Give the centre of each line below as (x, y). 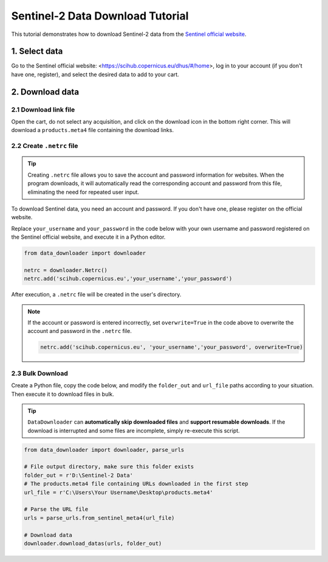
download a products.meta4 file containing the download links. (93, 130)
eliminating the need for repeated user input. (84, 192)
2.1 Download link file (43, 110)
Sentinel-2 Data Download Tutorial (100, 16)
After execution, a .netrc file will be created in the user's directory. (96, 295)
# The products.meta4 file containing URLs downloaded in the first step (136, 484)
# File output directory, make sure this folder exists (109, 467)
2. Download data (45, 92)
